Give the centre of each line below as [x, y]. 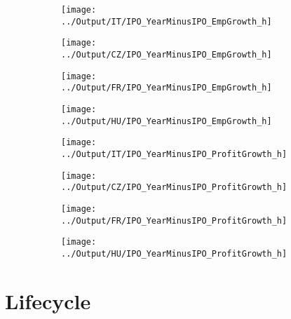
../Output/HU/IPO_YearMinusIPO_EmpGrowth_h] [167, 121]
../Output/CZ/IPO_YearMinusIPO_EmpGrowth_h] [167, 54]
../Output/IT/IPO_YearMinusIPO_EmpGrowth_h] [167, 21]
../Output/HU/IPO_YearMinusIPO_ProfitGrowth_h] [174, 253]
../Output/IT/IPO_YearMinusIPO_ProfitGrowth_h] [174, 154]
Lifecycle [48, 300]
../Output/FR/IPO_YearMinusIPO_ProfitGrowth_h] [174, 220]
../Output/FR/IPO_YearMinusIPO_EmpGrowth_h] [167, 88]
